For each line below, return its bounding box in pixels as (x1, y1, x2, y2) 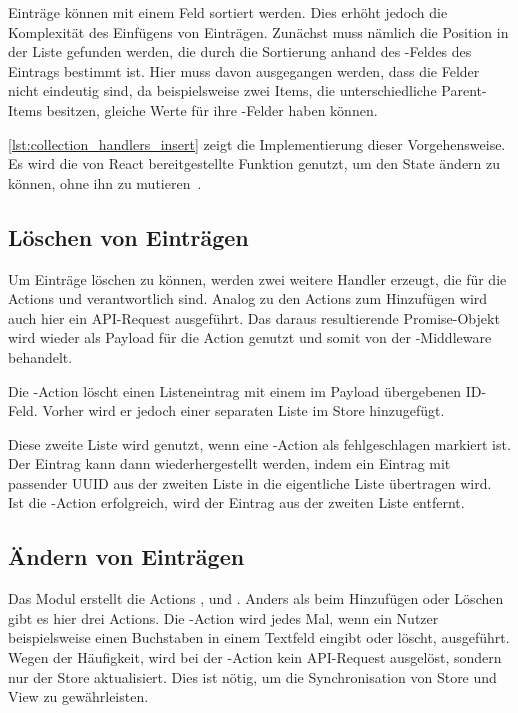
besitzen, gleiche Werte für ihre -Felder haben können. (46, 99, 378, 120)
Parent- (441, 80, 487, 101)
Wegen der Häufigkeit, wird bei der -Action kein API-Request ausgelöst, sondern (8, 647, 502, 668)
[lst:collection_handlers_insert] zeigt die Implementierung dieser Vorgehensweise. (8, 133, 506, 154)
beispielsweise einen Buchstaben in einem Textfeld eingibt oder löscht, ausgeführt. (8, 627, 510, 648)
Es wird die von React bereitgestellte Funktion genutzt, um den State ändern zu (8, 153, 501, 174)
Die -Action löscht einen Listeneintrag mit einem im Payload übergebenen (8, 380, 462, 401)
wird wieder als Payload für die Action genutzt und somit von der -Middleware (8, 327, 492, 348)
